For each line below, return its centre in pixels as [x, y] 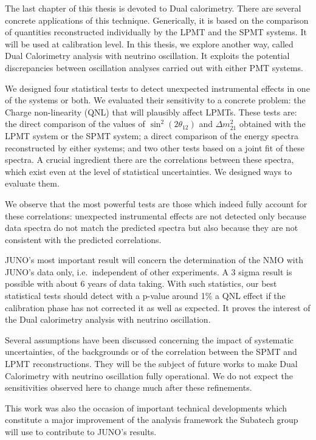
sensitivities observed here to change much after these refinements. [129, 387]
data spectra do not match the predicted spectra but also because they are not [152, 228]
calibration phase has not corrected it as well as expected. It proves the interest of [158, 307]
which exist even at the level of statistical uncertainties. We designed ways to [149, 171]
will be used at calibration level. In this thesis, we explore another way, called [149, 43]
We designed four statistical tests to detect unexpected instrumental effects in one [157, 88]
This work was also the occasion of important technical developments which [146, 407]
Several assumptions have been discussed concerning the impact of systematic [149, 339]
